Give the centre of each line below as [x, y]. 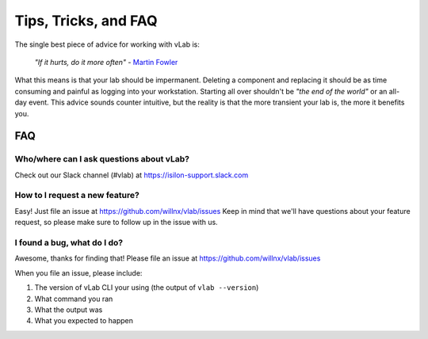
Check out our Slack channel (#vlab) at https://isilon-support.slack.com [132, 175]
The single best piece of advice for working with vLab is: [107, 44]
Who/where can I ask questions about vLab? [102, 159]
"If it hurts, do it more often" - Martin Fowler [106, 62]
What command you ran [74, 299]
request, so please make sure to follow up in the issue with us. [116, 223]
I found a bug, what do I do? [69, 242]
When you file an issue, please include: [78, 272]
